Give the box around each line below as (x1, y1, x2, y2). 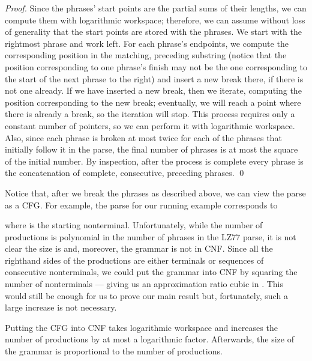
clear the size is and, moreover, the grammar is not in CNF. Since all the (5, 242, 273, 255)
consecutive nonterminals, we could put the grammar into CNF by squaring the (5, 265, 298, 278)
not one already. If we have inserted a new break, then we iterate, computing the (5, 84, 302, 97)
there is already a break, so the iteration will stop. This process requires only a (5, 108, 295, 120)
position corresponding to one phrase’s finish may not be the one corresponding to (5, 60, 307, 73)
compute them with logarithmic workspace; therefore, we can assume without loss (5, 13, 305, 26)
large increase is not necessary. (5, 301, 117, 314)
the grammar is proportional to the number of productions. (5, 345, 223, 357)
